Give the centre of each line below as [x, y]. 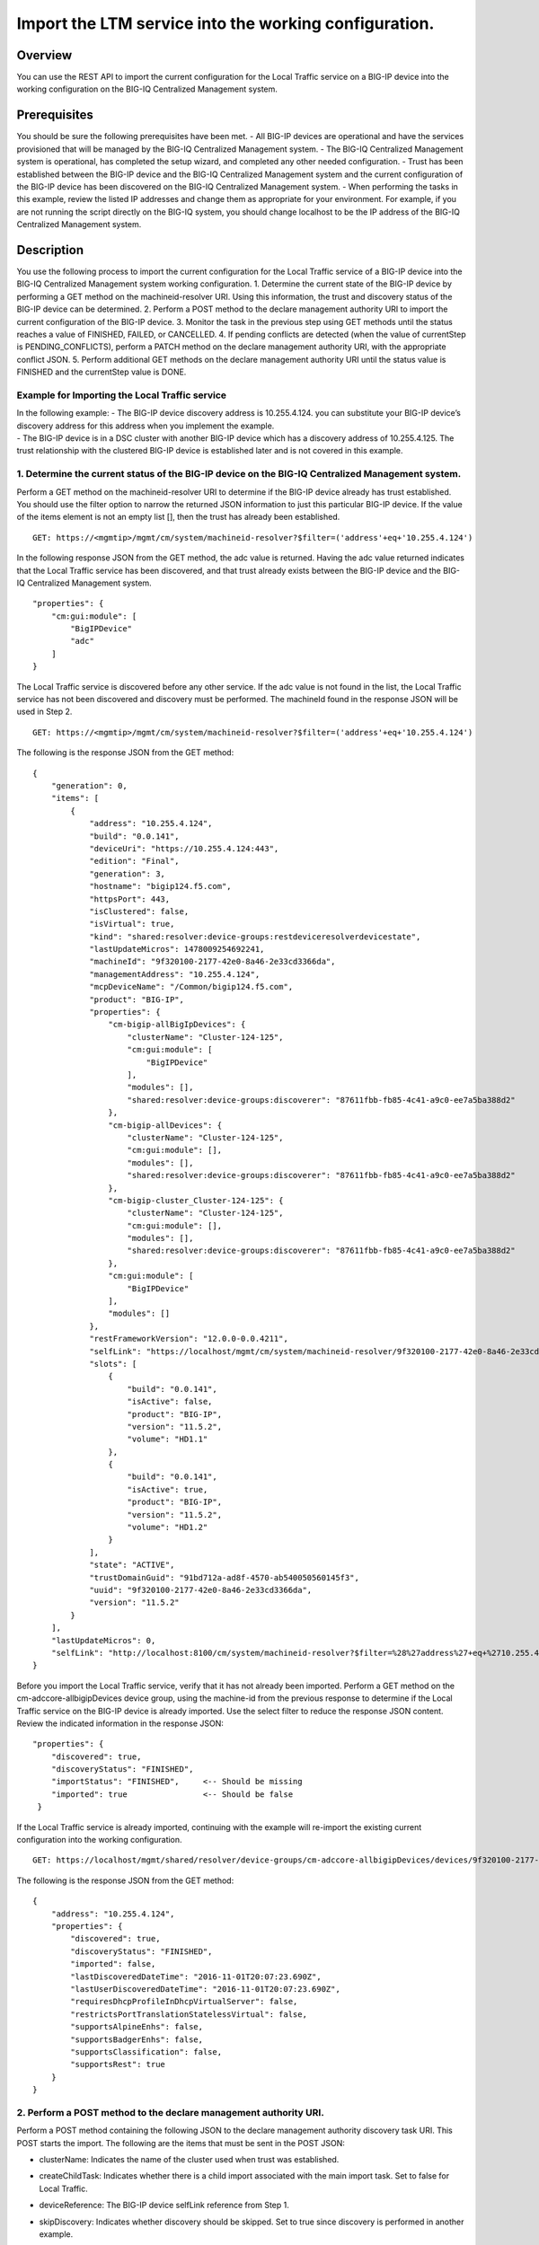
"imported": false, [113, 1964]
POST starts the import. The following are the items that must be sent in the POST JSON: [181, 2143]
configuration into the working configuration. [100, 1840]
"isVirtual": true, [132, 924]
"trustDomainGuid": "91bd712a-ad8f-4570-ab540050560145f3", [224, 1577]
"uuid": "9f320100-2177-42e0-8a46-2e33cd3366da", [201, 1590]
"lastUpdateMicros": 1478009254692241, [177, 949]
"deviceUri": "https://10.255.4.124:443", [184, 848]
